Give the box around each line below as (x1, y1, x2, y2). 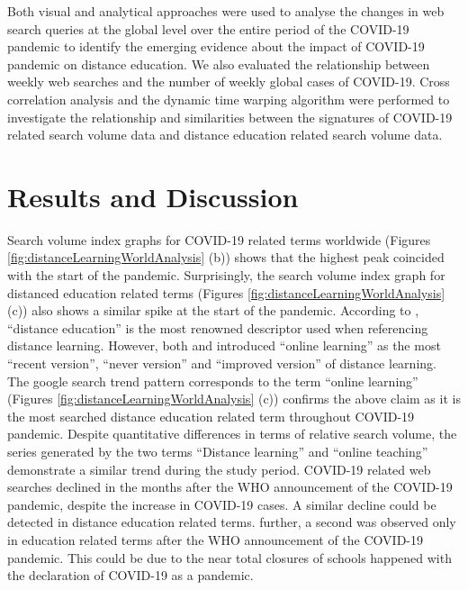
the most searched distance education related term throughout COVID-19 (7, 406, 415, 425)
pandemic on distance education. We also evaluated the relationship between (7, 54, 430, 73)
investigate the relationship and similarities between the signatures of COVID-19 (7, 107, 453, 126)
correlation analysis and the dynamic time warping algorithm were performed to (7, 89, 450, 108)
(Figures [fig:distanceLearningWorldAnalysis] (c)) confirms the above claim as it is (7, 389, 461, 408)
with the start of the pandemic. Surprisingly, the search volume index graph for (7, 266, 445, 285)
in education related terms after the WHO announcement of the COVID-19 (7, 530, 423, 549)
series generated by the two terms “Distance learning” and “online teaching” (7, 442, 428, 460)
